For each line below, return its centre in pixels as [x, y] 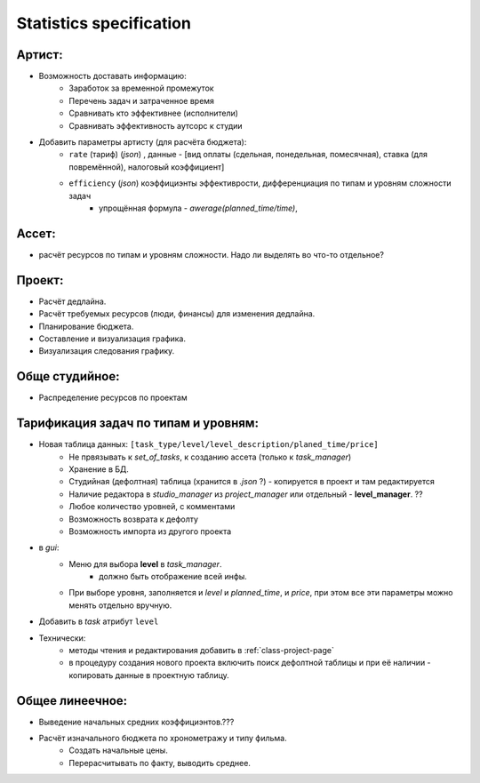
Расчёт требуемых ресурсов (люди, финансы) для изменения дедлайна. [177, 314]
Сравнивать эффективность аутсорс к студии [156, 125]
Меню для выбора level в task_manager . [145, 563]
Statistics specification [104, 23]
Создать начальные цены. [118, 750]
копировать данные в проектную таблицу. [149, 675]
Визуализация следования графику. [107, 351]
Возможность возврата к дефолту [134, 519]
